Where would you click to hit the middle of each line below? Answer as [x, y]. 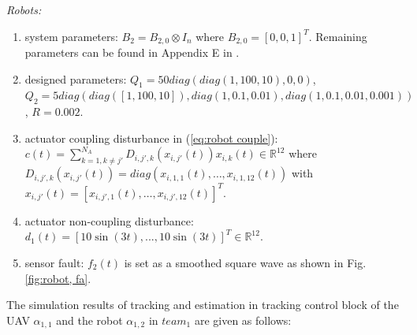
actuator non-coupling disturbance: [109, 220]
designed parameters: [76, 78]
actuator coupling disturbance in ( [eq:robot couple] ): [151, 138]
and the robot [89, 320]
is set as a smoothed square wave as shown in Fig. [245, 262]
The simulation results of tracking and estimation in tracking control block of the [203, 305]
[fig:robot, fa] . [58, 278]
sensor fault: [54, 262]
